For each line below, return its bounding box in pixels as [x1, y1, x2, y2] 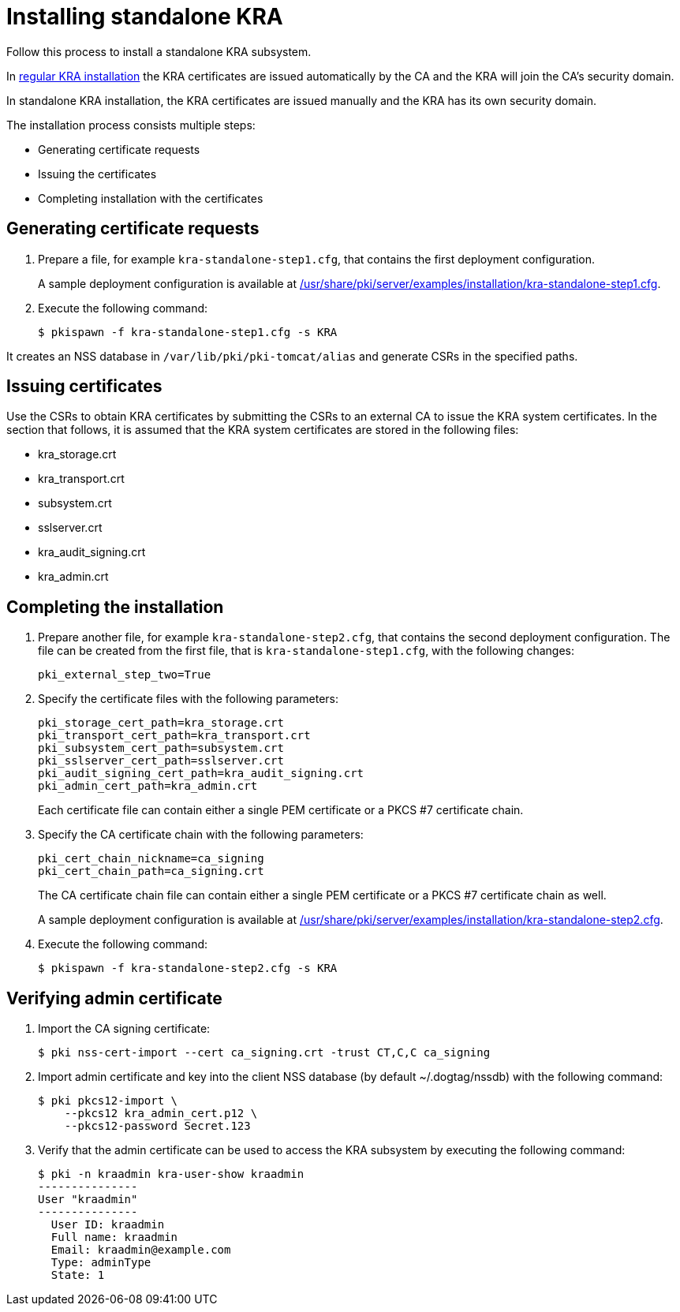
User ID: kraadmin [50, 1218, 165, 1232]
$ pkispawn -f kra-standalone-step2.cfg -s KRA [38, 962, 338, 975]
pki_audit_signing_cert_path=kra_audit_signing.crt [38, 767, 364, 780]
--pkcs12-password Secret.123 [64, 1119, 251, 1133]
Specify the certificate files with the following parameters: [38, 692, 338, 706]
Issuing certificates [6, 376, 163, 397]
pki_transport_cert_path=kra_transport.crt [38, 729, 311, 742]
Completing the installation [6, 596, 224, 617]
